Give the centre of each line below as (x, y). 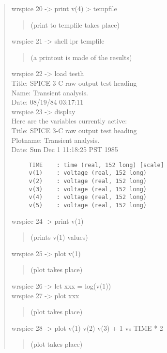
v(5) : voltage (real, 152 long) (88, 205)
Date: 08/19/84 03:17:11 (47, 102)
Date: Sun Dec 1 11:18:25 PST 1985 (65, 149)
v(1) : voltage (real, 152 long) (88, 173)
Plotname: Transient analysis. (55, 140)
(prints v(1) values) (59, 237)
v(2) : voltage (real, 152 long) (88, 181)
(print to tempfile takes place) (75, 24)
